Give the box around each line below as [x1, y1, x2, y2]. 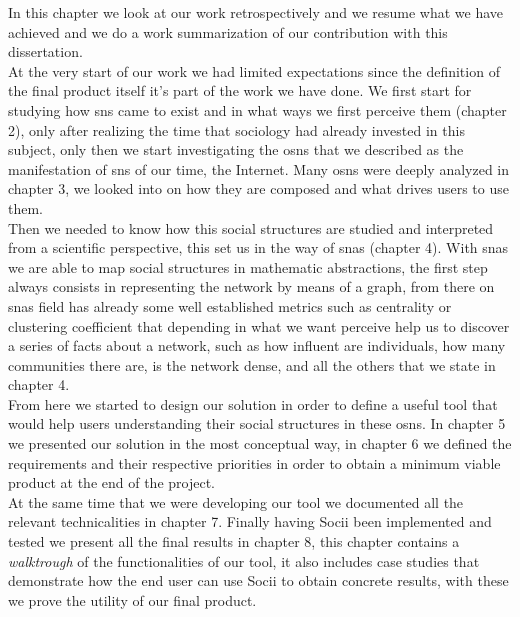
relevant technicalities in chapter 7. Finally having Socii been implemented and [8, 511, 492, 532]
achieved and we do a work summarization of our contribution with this [8, 21, 448, 42]
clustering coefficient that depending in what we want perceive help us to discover [8, 315, 510, 336]
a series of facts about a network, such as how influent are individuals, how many [8, 335, 506, 356]
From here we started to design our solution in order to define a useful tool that [8, 393, 498, 414]
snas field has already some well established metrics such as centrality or [8, 295, 452, 316]
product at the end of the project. [8, 472, 215, 493]
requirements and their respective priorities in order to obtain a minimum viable [8, 452, 501, 473]
